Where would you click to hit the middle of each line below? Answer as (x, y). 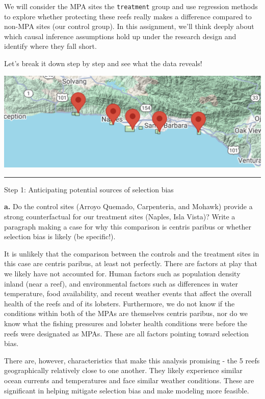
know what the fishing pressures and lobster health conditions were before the (126, 323)
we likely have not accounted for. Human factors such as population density (122, 273)
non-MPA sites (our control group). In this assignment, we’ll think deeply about (129, 26)
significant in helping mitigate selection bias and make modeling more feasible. (127, 390)
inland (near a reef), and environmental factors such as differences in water (121, 283)
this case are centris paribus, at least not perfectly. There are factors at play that (131, 263)
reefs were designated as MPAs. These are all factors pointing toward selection (126, 333)
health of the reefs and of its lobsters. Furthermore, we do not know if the (120, 303)
